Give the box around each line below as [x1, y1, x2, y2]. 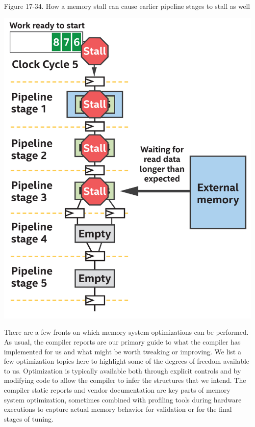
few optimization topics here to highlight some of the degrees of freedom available [4, 356, 250, 366]
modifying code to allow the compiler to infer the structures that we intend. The [4, 375, 246, 385]
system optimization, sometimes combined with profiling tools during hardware [4, 394, 242, 404]
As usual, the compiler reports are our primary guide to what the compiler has [4, 336, 241, 347]
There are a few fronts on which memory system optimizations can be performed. [4, 327, 249, 337]
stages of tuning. [4, 413, 53, 424]
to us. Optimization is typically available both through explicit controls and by [4, 365, 241, 375]
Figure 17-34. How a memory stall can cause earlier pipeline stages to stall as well [4, 1, 250, 11]
